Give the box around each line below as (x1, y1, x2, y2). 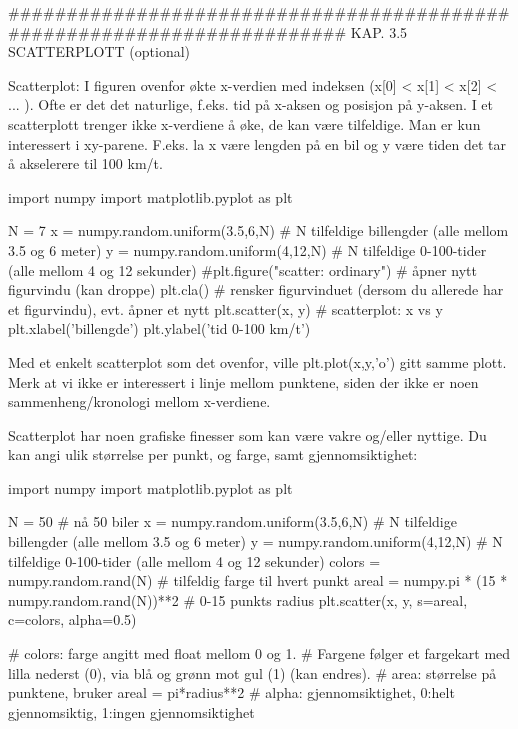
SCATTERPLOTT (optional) (8, 41, 191, 62)
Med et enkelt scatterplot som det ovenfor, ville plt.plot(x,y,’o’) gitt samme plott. (8, 351, 507, 372)
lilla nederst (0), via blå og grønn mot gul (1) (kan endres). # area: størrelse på (8, 662, 497, 683)
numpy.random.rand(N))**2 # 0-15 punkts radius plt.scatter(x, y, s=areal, (8, 589, 468, 610)
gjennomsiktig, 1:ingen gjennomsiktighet (8, 701, 255, 722)
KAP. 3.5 (350, 21, 408, 42)
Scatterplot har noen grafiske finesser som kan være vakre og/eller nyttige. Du (8, 424, 487, 445)
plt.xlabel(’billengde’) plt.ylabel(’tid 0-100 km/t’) (8, 318, 311, 339)
